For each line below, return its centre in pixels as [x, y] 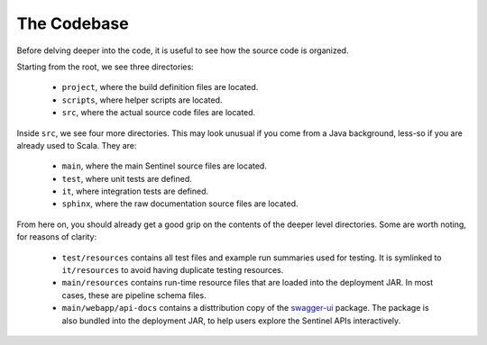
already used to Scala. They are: [77, 145]
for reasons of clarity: [57, 237]
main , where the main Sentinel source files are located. [165, 166]
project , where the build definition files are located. [160, 87]
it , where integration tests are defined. [135, 191]
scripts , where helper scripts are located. [142, 100]
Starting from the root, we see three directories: [105, 67]
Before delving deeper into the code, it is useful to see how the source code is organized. [183, 50]
